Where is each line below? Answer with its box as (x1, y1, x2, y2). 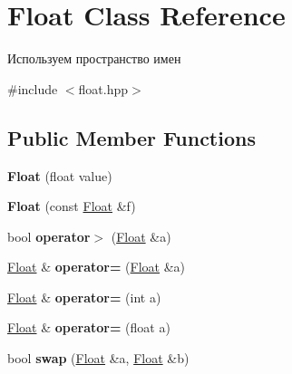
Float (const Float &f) (7, 197, 136, 216)
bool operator (7, 226, 91, 245)
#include (7, 79, 58, 98)
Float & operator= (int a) (7, 287, 161, 306)
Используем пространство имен (7, 49, 181, 68)
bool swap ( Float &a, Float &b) (7, 349, 190, 368)
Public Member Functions (7, 123, 256, 151)
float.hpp (78, 79, 129, 98)
